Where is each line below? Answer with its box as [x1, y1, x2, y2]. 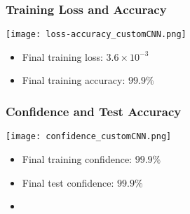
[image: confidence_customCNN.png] [6, 131, 172, 142]
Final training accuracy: [22, 73, 125, 87]
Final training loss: [22, 49, 103, 64]
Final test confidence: [22, 175, 114, 190]
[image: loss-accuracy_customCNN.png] [6, 29, 186, 40]
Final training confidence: [22, 151, 133, 166]
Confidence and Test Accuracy [6, 102, 182, 120]
